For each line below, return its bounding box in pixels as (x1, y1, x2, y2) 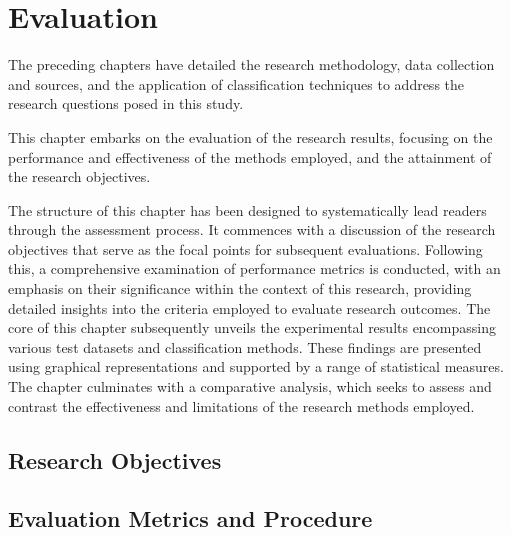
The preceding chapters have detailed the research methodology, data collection (8, 54, 495, 75)
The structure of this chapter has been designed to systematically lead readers (8, 199, 487, 220)
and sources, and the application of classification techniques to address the (8, 73, 465, 94)
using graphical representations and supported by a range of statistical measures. (8, 356, 504, 377)
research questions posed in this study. (8, 93, 244, 114)
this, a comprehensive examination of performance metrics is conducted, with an (8, 258, 501, 279)
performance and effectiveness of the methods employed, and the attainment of (8, 146, 492, 167)
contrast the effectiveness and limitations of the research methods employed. (8, 395, 475, 416)
